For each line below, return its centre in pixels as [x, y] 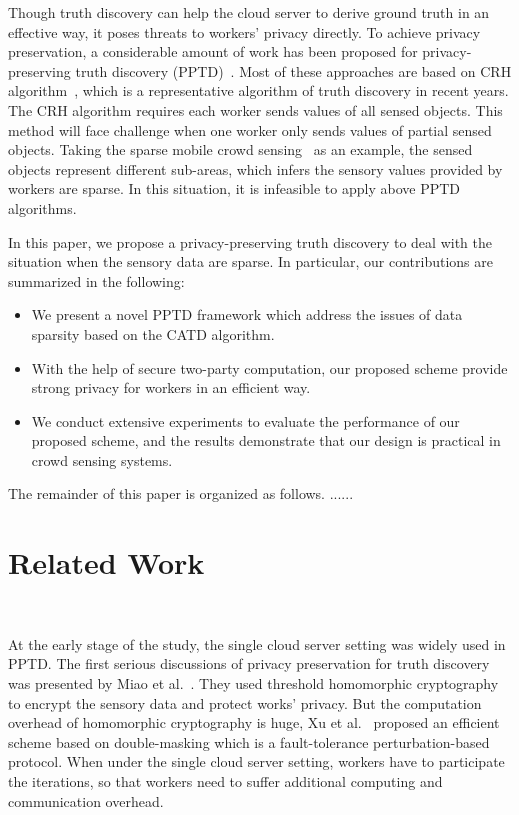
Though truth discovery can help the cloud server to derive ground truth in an [249, 12]
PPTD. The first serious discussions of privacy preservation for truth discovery [249, 663]
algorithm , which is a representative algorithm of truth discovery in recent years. [258, 90]
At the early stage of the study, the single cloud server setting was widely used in [257, 643]
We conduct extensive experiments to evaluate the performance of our [245, 420]
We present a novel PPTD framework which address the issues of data [247, 314]
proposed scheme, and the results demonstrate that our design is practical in [266, 440]
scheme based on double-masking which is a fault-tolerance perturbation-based [249, 741]
